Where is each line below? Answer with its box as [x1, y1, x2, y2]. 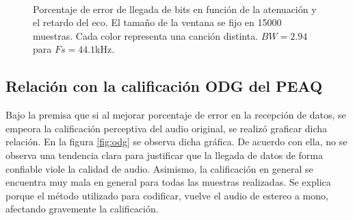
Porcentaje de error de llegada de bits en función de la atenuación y [33, 1, 317, 16]
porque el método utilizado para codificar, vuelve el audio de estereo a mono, [5, 188, 328, 202]
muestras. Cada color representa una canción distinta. [33, 28, 259, 42]
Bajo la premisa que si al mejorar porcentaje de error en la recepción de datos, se [5, 108, 346, 122]
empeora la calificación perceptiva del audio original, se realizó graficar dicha [5, 121, 328, 135]
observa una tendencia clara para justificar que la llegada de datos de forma [5, 147, 323, 162]
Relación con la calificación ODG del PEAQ [5, 75, 323, 97]
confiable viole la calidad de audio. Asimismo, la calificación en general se [5, 161, 313, 175]
